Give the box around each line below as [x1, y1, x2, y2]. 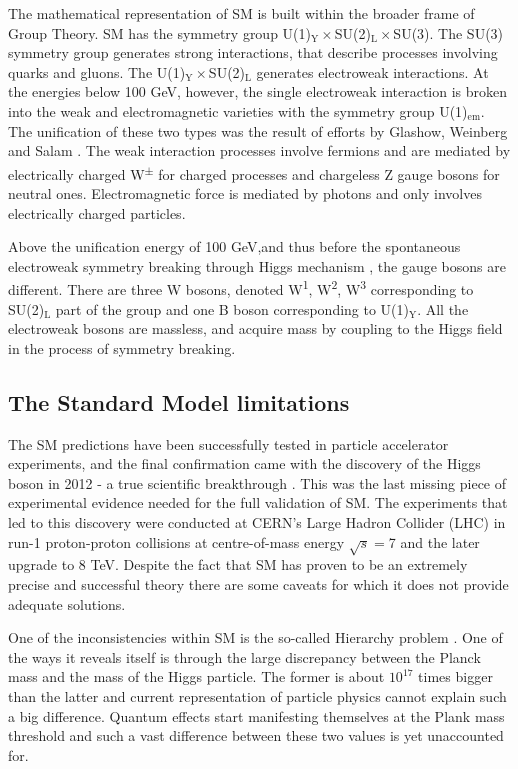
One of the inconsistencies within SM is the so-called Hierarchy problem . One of [8, 627, 503, 648]
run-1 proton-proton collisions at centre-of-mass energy [8, 531, 345, 552]
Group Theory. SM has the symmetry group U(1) [8, 22, 311, 43]
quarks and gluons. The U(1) [8, 61, 186, 82]
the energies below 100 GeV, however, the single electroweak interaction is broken [8, 81, 508, 102]
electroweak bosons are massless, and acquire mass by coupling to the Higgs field [8, 318, 503, 339]
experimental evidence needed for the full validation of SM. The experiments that [8, 492, 508, 513]
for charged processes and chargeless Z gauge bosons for [158, 163, 500, 184]
